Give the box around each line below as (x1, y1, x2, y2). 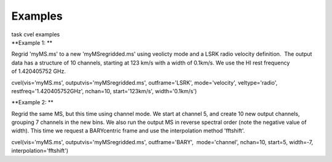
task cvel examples (11, 31, 60, 38)
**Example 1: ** (11, 39, 52, 46)
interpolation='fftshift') (11, 147, 69, 155)
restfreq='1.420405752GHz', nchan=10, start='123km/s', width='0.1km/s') (11, 87, 197, 94)
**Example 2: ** (11, 99, 53, 106)
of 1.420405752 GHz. (11, 67, 66, 75)
